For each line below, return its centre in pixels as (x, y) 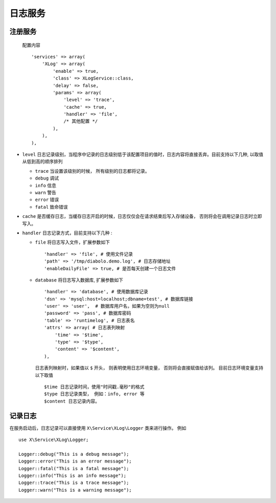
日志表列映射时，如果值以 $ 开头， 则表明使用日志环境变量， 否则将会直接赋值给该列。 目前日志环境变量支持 (149, 368)
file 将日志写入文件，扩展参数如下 (72, 242)
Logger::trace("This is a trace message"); (74, 483)
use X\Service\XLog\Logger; (54, 440)
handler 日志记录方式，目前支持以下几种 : (67, 233)
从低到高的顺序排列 (42, 162)
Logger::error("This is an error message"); (75, 461)
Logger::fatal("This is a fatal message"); (74, 468)
